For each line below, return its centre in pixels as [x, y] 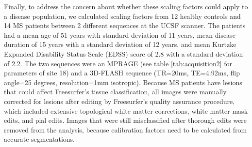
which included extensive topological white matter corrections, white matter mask [126, 110]
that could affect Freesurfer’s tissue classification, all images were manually [115, 92]
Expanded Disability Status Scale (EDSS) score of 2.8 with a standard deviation [124, 53]
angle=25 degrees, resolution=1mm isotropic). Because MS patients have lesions [123, 82]
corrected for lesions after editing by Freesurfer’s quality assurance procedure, [119, 101]
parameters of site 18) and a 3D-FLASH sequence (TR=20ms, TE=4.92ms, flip [122, 73]
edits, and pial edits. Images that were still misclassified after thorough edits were [126, 120]
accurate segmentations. [40, 139]
